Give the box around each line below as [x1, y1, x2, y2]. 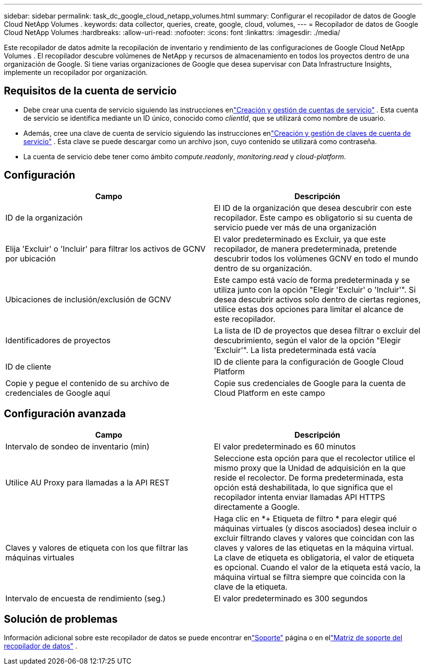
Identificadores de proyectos [5, 335, 111, 345]
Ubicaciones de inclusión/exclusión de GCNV [5, 294, 171, 304]
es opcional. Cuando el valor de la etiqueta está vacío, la [214, 562, 421, 572]
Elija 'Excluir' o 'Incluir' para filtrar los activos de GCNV [5, 243, 206, 254]
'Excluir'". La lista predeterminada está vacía [214, 345, 376, 355]
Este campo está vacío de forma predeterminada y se [214, 275, 410, 285]
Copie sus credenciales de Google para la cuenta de [214, 378, 406, 388]
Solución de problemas [4, 613, 118, 625]
